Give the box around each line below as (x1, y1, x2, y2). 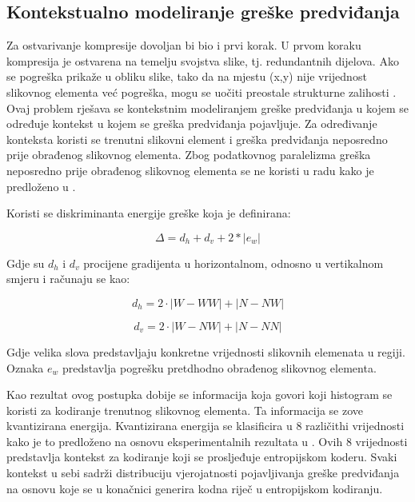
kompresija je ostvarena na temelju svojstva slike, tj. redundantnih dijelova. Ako (6, 52, 399, 69)
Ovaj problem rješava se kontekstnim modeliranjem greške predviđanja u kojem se (6, 99, 409, 116)
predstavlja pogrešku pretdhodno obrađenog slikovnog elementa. (62, 359, 377, 376)
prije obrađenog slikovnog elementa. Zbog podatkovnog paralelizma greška (6, 146, 371, 163)
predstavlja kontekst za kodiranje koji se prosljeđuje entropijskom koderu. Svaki (6, 448, 397, 465)
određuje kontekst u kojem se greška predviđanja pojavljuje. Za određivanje (6, 115, 377, 132)
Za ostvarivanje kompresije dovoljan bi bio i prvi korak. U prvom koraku (6, 37, 361, 54)
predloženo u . (6, 177, 76, 194)
